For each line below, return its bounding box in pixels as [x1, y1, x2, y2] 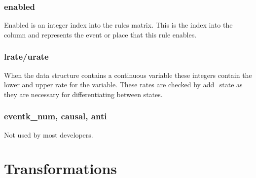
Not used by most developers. [4, 129, 93, 140]
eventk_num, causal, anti [4, 110, 107, 122]
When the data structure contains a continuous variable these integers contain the [4, 70, 252, 80]
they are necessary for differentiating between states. [4, 89, 163, 99]
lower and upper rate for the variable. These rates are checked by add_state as [4, 79, 243, 90]
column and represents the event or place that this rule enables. [4, 29, 197, 39]
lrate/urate [4, 50, 49, 63]
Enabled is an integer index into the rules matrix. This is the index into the [4, 20, 233, 30]
